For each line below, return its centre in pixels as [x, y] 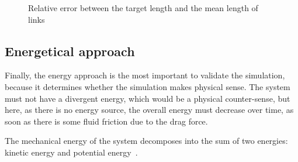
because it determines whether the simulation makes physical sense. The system [148, 86]
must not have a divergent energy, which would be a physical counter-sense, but [148, 98]
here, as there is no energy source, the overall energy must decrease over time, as [149, 110]
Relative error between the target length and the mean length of [143, 8]
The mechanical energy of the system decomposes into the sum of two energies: [146, 141]
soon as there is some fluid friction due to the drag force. [106, 121]
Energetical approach [70, 51]
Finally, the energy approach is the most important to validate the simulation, [145, 75]
